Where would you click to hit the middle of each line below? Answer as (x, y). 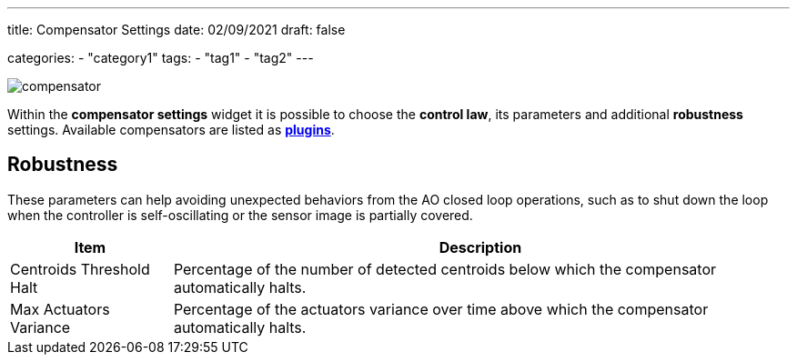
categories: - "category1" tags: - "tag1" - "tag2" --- (161, 58)
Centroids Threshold (80, 269)
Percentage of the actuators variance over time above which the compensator (441, 309)
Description (480, 247)
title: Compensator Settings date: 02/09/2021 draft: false (177, 30)
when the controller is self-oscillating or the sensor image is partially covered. (240, 215)
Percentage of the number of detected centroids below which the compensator (445, 269)
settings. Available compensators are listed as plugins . (171, 130)
